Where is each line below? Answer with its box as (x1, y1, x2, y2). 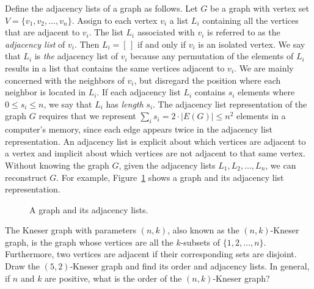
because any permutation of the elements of (130, 49, 294, 62)
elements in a (236, 109, 286, 122)
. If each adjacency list (97, 86, 181, 98)
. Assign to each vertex (71, 13, 158, 26)
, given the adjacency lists (119, 158, 216, 171)
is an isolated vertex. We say (198, 37, 305, 50)
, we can (265, 158, 296, 171)
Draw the (5, 260, 40, 273)
